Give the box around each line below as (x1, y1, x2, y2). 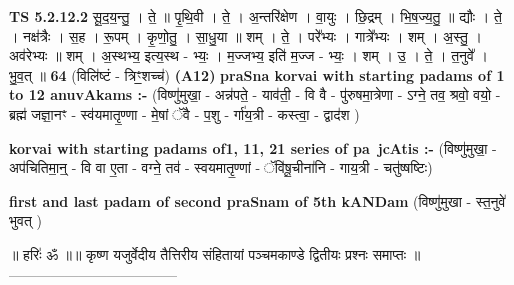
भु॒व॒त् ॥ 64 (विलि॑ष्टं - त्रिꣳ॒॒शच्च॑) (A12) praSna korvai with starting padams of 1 (9, 64, 505, 85)
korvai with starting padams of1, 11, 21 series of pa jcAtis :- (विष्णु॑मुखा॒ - (9, 137, 497, 158)
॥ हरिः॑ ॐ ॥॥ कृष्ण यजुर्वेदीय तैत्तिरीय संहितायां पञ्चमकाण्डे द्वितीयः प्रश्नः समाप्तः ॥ (9, 243, 421, 264)
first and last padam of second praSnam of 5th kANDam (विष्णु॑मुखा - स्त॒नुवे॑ (9, 190, 506, 211)
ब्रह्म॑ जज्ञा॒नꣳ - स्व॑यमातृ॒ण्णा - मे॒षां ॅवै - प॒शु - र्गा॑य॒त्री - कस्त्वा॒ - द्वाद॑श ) (9, 103, 360, 124)
